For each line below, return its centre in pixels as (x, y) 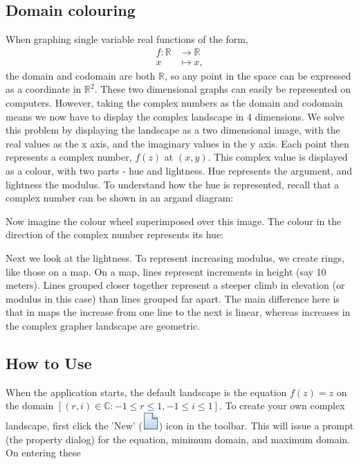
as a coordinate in (44, 89)
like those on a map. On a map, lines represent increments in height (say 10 (166, 271)
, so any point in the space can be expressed (258, 75)
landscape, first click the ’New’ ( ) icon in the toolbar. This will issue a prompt (180, 425)
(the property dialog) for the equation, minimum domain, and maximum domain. (178, 439)
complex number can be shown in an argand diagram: (120, 198)
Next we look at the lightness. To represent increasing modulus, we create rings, (175, 257)
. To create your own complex (282, 405)
